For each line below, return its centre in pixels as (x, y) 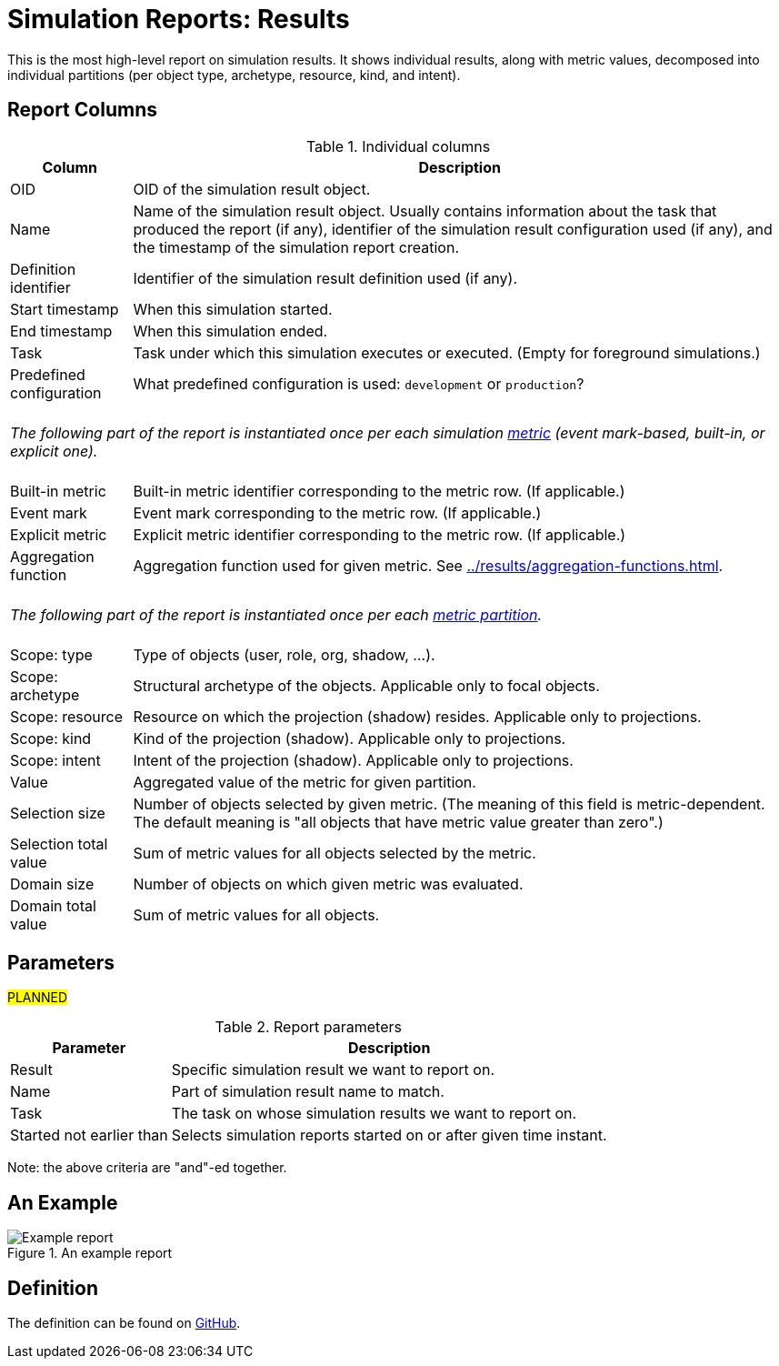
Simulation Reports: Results (179, 19)
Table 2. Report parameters (308, 1027)
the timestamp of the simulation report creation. (296, 247)
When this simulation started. (233, 309)
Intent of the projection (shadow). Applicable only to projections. (353, 760)
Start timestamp (65, 309)
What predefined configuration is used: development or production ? (359, 383)
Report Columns (82, 110)
